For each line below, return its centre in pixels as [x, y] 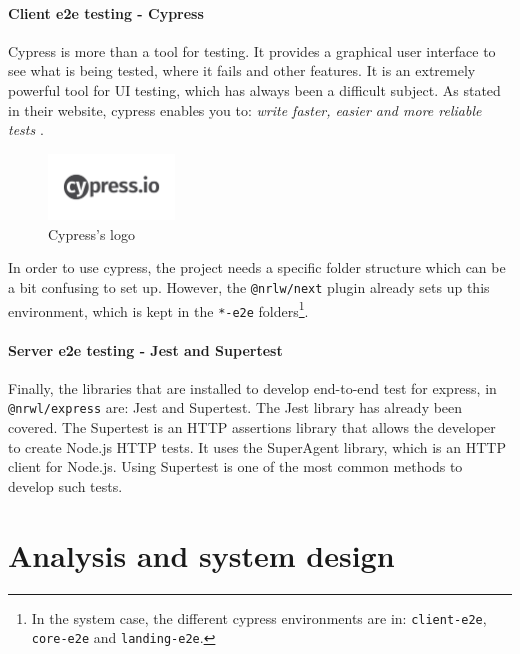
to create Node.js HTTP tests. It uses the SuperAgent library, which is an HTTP [257, 446]
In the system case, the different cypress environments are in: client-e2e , [259, 617]
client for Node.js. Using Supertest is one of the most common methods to [235, 466]
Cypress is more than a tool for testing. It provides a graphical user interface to [252, 50]
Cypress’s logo [91, 233]
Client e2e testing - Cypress [106, 12]
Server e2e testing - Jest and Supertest [145, 349]
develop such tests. [65, 485]
